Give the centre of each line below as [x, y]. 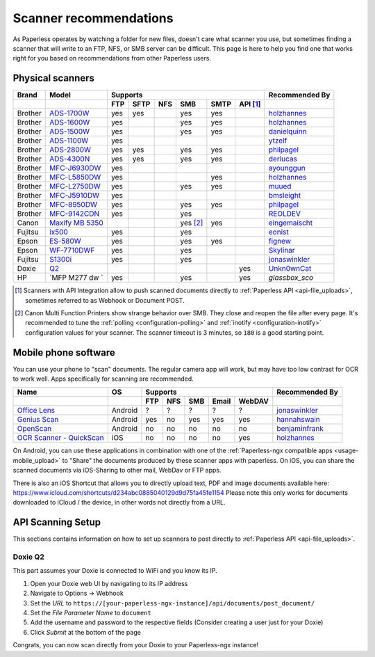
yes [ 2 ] [192, 223]
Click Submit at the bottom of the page [86, 632]
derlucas [283, 159]
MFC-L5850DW [75, 177]
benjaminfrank [300, 429]
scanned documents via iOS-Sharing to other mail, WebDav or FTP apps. [117, 470]
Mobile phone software [64, 353]
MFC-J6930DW [75, 168]
